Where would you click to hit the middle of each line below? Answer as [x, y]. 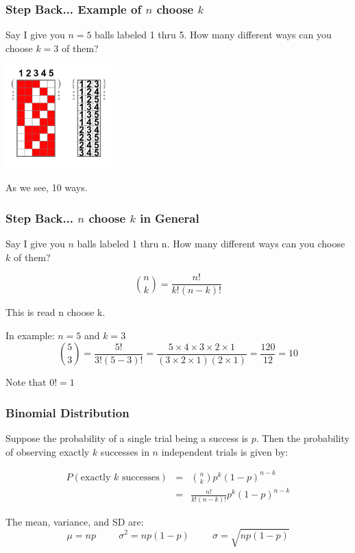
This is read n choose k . [56, 312]
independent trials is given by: [225, 451]
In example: [30, 335]
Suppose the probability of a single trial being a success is [127, 438]
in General [170, 218]
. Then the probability [303, 438]
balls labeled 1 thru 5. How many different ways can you [213, 35]
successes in [125, 451]
